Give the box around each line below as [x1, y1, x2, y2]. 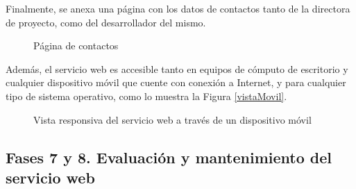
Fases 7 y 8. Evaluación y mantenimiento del [6, 146, 332, 167]
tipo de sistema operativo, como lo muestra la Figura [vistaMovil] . [6, 88, 287, 103]
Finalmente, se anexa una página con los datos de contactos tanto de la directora [6, 1, 350, 15]
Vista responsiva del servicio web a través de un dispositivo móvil [33, 112, 312, 126]
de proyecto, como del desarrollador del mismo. [6, 15, 206, 29]
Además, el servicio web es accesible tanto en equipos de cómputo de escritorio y [6, 61, 348, 76]
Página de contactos [33, 38, 119, 53]
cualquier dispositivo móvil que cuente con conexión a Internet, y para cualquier [6, 75, 346, 90]
